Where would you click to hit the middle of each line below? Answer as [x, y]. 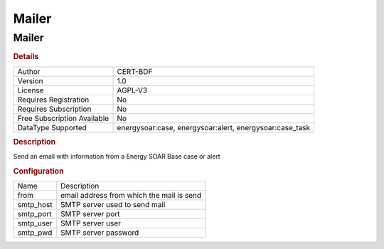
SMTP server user [91, 223]
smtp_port [34, 214]
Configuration [38, 171]
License [31, 90]
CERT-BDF [135, 71]
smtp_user [35, 223]
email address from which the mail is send [131, 196]
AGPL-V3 [132, 90]
